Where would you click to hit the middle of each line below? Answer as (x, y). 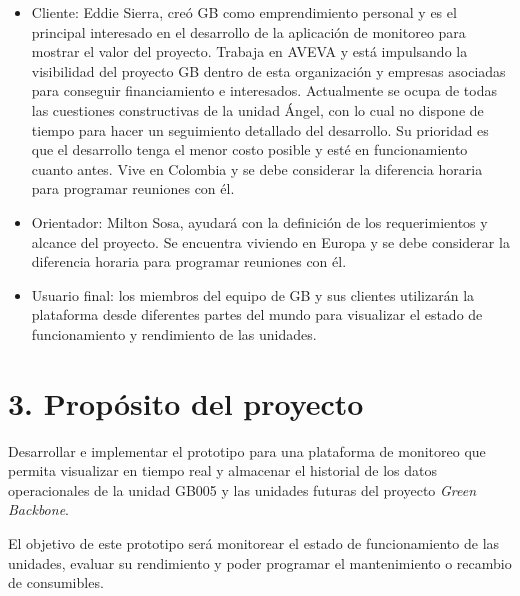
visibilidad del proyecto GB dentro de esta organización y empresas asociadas (268, 70)
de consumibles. (56, 582)
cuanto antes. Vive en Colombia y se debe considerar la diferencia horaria (257, 168)
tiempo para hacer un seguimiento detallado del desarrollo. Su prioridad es (260, 129)
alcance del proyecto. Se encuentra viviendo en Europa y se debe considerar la (270, 241)
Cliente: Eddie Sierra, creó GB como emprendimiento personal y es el (244, 12)
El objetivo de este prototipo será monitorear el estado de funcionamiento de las (254, 543)
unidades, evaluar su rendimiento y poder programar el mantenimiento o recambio (260, 562)
